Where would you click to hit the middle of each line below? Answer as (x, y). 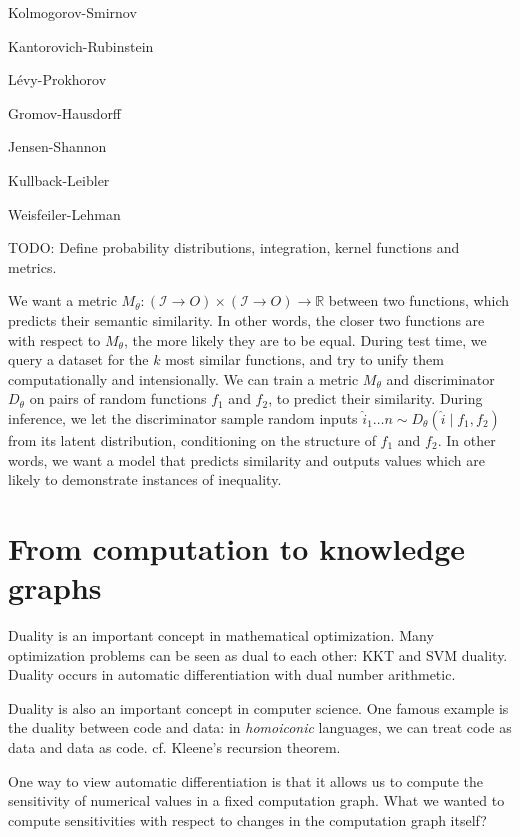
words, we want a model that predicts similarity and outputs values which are (246, 459)
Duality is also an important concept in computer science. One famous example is (258, 707)
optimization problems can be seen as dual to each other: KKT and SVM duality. (258, 654)
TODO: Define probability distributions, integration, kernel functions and (234, 247)
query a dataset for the (78, 359)
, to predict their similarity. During (375, 398)
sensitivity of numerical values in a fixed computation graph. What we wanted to (256, 800)
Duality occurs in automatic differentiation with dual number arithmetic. (232, 674)
